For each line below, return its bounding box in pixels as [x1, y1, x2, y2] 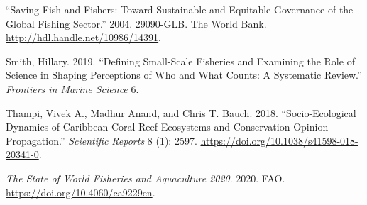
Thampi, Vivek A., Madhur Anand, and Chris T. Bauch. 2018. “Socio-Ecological [6, 105, 356, 120]
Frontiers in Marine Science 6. [6, 81, 139, 96]
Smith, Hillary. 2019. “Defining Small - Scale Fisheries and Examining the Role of [6, 53, 355, 68]
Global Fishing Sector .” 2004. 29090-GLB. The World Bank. [6, 16, 267, 31]
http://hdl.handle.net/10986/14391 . [6, 30, 162, 45]
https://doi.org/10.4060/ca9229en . [6, 184, 155, 199]
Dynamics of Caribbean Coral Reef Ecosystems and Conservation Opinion [6, 119, 329, 134]
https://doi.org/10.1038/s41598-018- [200, 133, 358, 148]
